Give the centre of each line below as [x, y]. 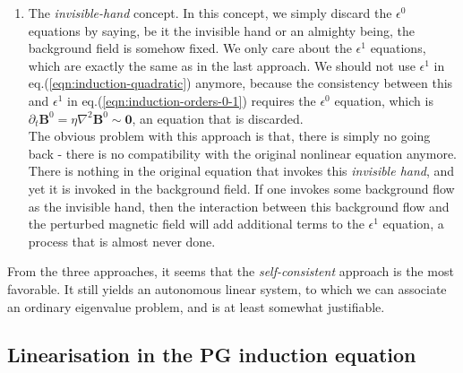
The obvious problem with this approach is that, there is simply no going [229, 136]
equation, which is [384, 100]
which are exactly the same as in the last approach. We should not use [222, 65]
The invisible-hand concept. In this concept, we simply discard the [210, 13]
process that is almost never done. [122, 241]
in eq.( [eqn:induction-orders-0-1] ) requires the [192, 100]
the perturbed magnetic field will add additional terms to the [196, 224]
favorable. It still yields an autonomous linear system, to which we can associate [227, 288]
